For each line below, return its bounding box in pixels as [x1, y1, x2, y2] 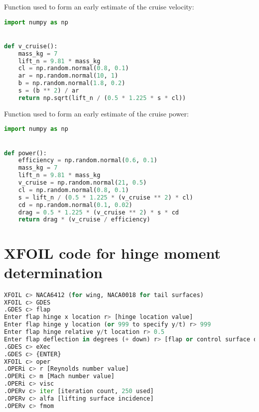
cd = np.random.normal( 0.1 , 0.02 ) [18, 201, 132, 208]
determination [4, 262, 103, 282]
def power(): [4, 149, 47, 157]
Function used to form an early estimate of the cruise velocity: [4, 1, 194, 11]
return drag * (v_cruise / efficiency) [18, 216, 150, 223]
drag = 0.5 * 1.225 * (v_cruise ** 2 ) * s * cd [18, 208, 179, 216]
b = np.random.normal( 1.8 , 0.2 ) [18, 80, 126, 87]
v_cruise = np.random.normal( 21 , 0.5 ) [18, 179, 147, 187]
